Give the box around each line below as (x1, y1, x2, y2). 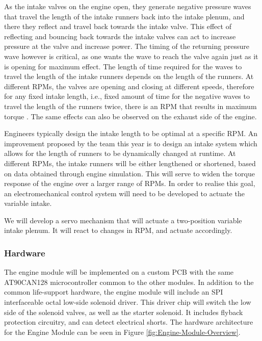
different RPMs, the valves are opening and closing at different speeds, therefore (4, 81, 254, 91)
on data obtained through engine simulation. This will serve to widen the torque (4, 168, 255, 178)
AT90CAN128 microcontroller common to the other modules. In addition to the (4, 276, 254, 287)
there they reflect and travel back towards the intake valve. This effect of (4, 21, 231, 32)
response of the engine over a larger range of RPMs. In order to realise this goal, (4, 178, 255, 189)
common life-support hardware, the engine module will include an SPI (4, 286, 223, 297)
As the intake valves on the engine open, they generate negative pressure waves (4, 1, 251, 11)
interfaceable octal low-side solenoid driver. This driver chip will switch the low (4, 297, 251, 307)
